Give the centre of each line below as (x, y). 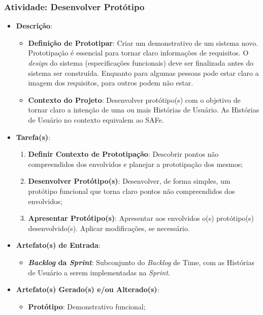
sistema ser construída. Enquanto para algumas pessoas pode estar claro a (143, 73)
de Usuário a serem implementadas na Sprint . (99, 272)
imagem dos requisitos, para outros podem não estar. (111, 83)
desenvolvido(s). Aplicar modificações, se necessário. (109, 228)
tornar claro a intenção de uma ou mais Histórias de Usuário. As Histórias (144, 110)
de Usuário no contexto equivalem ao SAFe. (96, 119)
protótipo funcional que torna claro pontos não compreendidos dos (131, 191)
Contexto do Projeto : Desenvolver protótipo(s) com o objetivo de (134, 99)
